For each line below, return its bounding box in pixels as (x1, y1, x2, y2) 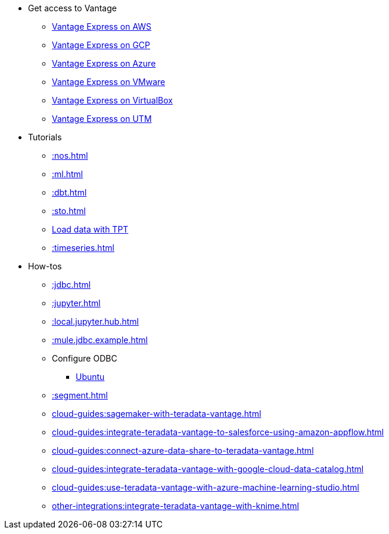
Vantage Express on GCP (52, 40, 151, 50)
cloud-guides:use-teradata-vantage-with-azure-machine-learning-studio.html (52, 482, 359, 492)
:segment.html (52, 390, 108, 400)
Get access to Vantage (28, 3, 117, 13)
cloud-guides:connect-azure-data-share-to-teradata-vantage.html (52, 445, 314, 456)
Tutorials (28, 132, 62, 142)
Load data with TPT (52, 224, 129, 234)
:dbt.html (52, 187, 87, 197)
